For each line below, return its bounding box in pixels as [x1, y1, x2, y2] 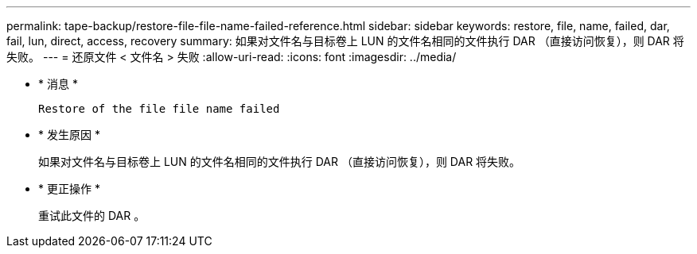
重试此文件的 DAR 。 [38, 209, 146, 222]
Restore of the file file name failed [38, 102, 280, 115]
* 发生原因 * [38, 128, 100, 141]
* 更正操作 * [38, 182, 100, 195]
